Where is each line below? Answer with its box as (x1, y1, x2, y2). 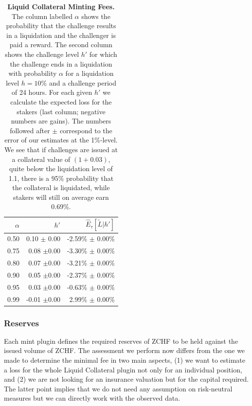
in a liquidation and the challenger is (6, 30, 116, 40)
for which (89, 49, 117, 59)
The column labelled (12, 11, 72, 21)
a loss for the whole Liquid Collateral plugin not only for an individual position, (4, 364, 242, 374)
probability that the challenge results (6, 20, 116, 31)
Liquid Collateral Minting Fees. (7, 1, 115, 11)
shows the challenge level (5, 49, 79, 59)
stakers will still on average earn (13, 192, 109, 202)
